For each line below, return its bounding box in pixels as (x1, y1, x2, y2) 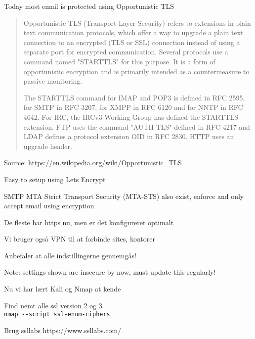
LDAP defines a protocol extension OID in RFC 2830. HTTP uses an (23, 131, 234, 142)
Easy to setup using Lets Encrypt (4, 174, 106, 184)
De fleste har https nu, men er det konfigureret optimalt (4, 217, 174, 227)
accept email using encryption (4, 200, 94, 211)
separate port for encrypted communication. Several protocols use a (23, 47, 228, 57)
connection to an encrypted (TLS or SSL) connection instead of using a (23, 37, 240, 47)
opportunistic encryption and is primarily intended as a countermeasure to (23, 66, 250, 76)
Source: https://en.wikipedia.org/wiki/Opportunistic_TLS (4, 157, 182, 168)
